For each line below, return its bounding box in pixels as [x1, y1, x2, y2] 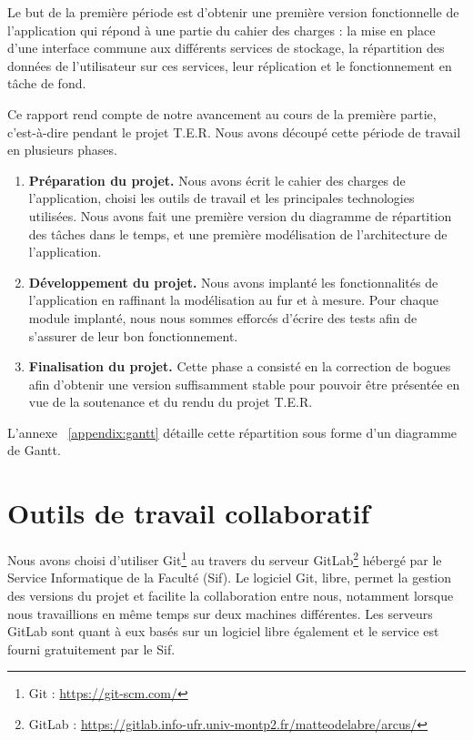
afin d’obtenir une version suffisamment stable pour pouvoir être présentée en [28, 374, 460, 393]
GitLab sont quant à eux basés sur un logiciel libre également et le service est [7, 622, 439, 641]
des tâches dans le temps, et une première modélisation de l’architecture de [28, 224, 448, 243]
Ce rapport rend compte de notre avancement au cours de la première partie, [7, 104, 437, 123]
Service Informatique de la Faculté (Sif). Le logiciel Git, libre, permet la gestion [7, 568, 452, 587]
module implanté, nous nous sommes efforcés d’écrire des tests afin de [28, 308, 418, 327]
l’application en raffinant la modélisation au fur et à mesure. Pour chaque [28, 290, 438, 309]
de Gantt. [7, 441, 61, 460]
